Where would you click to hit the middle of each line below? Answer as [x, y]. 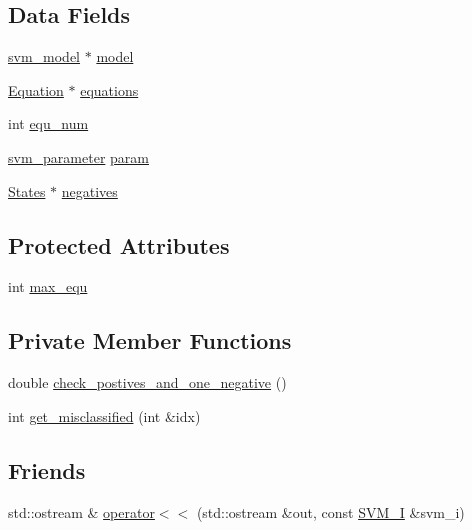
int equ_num [48, 123]
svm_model [44, 56]
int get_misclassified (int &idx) [104, 415]
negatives [89, 190]
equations [109, 89]
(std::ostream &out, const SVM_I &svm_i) [330, 511]
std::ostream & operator [81, 511]
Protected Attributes [119, 244]
